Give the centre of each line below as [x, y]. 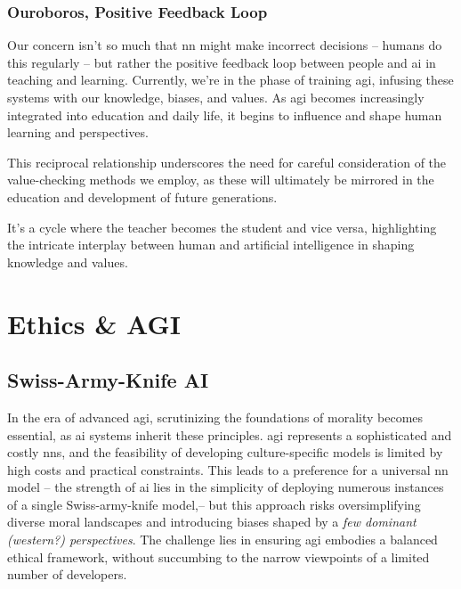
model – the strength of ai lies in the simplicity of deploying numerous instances [226, 487]
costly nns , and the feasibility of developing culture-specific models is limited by [225, 452]
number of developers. [67, 574]
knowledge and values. [68, 262]
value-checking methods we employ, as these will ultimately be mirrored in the [221, 180]
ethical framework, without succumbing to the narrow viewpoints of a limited [218, 556]
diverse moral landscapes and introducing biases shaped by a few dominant [212, 522]
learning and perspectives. [78, 132]
